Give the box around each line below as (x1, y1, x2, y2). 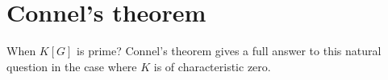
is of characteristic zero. (153, 58, 271, 74)
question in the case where (6, 58, 137, 74)
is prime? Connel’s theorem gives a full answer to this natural (77, 42, 382, 59)
